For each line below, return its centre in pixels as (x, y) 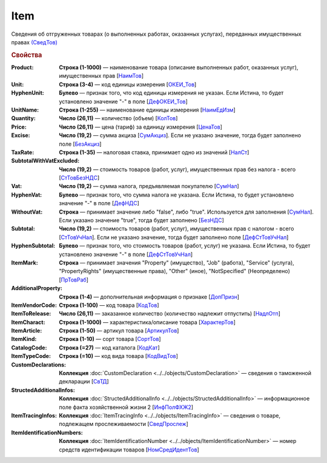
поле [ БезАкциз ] (80, 144)
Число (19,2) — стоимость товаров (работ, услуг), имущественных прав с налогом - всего (177, 229)
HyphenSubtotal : (33, 246)
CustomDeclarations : (39, 365)
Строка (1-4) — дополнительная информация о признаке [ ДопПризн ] (149, 297)
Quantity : (23, 118)
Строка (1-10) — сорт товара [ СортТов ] (110, 339)
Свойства (27, 55)
